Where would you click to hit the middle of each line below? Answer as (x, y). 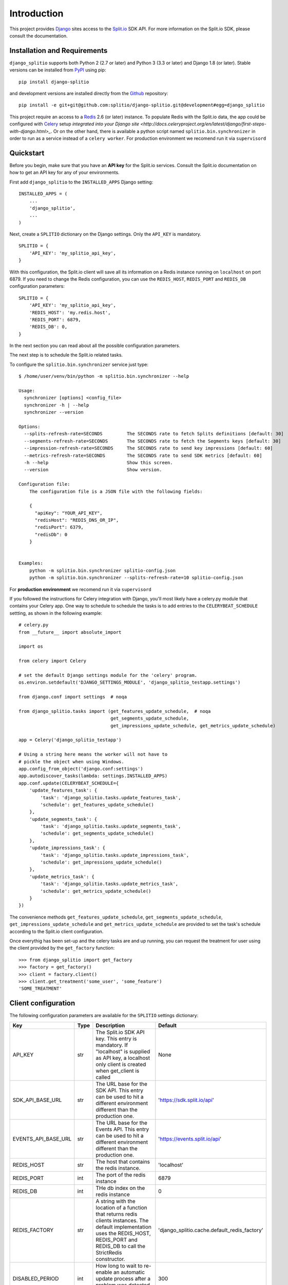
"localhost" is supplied (123, 1051)
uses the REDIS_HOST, (123, 1233)
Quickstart (27, 153)
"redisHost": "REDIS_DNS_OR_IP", (77, 520)
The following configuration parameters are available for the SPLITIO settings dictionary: (104, 1016)
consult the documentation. (39, 35)
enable (104, 1272)
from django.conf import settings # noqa (73, 697)
